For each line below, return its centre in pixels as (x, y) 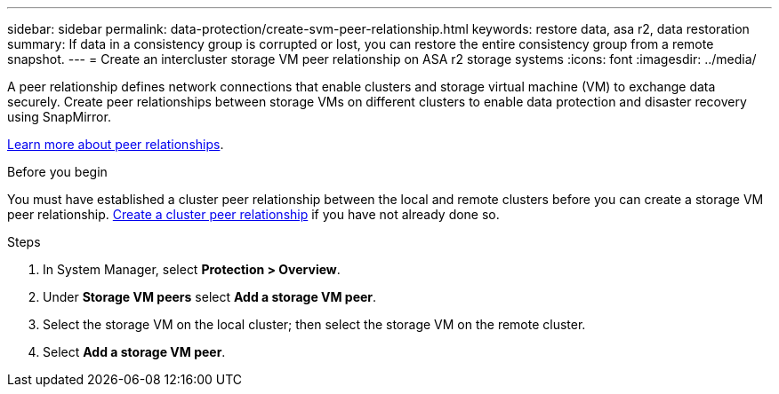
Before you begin (57, 172)
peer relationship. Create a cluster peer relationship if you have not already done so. (253, 214)
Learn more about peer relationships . (116, 144)
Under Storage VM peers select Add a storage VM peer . (210, 297)
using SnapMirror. (59, 117)
